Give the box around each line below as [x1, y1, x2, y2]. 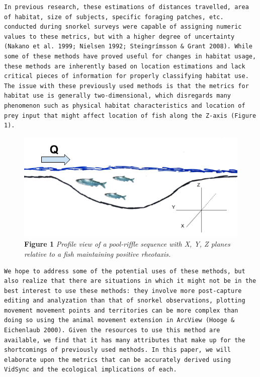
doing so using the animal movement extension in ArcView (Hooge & [4, 317, 235, 324]
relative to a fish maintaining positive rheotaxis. [24, 248, 171, 259]
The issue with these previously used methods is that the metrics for [4, 82, 249, 90]
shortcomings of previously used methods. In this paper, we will [4, 346, 231, 354]
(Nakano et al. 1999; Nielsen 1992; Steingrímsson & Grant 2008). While [4, 43, 252, 50]
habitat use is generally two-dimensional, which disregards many [4, 92, 231, 100]
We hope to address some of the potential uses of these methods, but [4, 267, 245, 275]
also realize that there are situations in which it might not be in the [4, 277, 256, 285]
